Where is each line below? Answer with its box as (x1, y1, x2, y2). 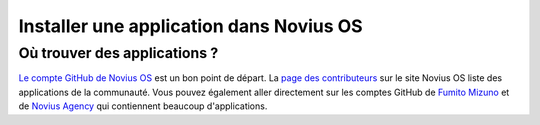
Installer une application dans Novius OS (18, 15, 364, 37)
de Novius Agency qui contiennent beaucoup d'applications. (18, 100, 268, 112)
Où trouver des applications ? (18, 44, 219, 62)
